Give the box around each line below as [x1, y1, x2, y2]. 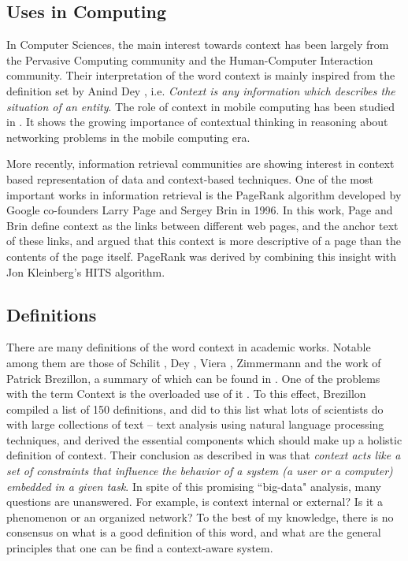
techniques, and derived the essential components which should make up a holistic [6, 431, 402, 448]
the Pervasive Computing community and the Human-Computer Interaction [6, 51, 373, 68]
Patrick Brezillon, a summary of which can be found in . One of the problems [6, 370, 380, 386]
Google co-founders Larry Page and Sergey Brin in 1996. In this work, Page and [6, 202, 393, 218]
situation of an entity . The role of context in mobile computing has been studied [6, 98, 395, 114]
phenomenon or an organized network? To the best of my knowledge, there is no [6, 508, 394, 525]
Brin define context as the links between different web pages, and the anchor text [6, 217, 399, 233]
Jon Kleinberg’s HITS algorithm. [6, 263, 165, 280]
